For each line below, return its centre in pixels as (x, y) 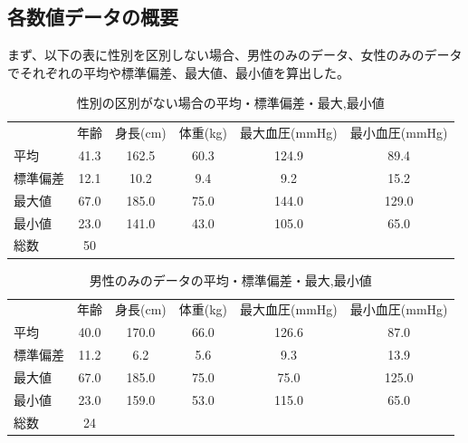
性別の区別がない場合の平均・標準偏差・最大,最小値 (230, 103)
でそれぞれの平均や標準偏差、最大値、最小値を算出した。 (178, 72)
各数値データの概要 (93, 17)
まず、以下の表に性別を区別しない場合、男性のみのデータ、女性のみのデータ (235, 55)
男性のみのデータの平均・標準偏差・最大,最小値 (230, 279)
